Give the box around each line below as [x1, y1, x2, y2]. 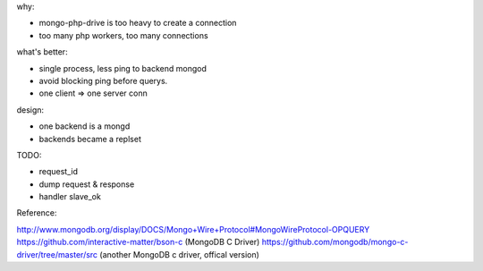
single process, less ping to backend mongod [38, 63, 208, 73]
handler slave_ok [38, 191, 102, 202]
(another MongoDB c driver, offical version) [99, 249, 259, 259]
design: [16, 104, 45, 115]
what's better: [16, 47, 68, 57]
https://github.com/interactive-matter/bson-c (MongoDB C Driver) [16, 237, 260, 248]
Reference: [16, 207, 57, 218]
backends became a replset [38, 133, 142, 144]
